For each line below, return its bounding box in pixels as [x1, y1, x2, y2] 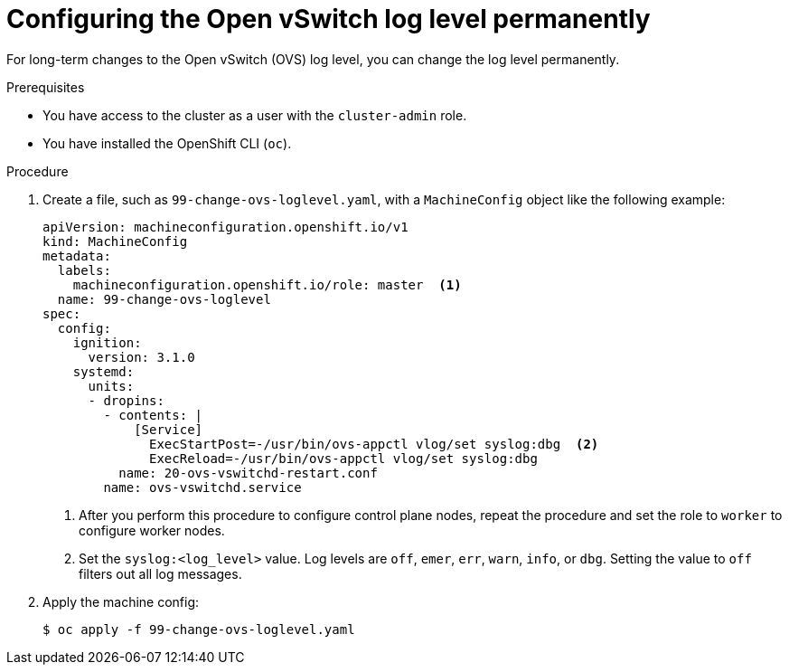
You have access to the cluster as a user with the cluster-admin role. [42, 107, 467, 123]
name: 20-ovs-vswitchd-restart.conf [118, 465, 378, 480]
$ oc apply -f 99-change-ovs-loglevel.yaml [42, 621, 355, 637]
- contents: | [103, 407, 203, 422]
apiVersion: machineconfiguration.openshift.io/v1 [42, 219, 409, 234]
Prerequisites [6, 79, 85, 95]
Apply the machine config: [42, 593, 200, 610]
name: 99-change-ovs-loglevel [57, 291, 271, 307]
